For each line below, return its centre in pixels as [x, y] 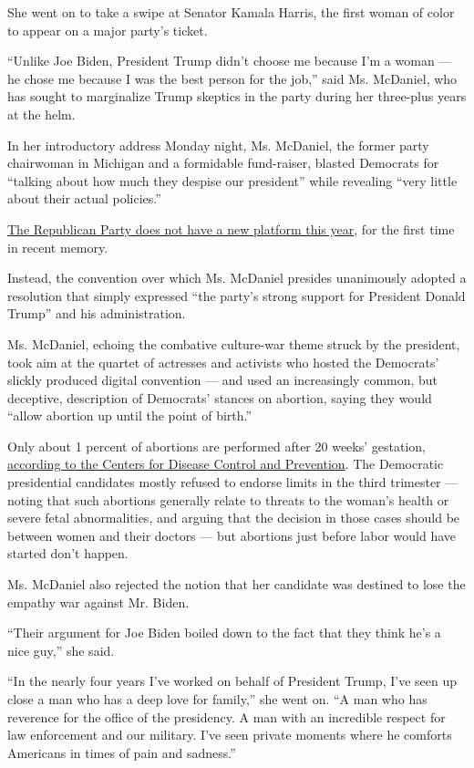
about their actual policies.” [84, 198]
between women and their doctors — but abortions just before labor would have [232, 535]
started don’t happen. [68, 553]
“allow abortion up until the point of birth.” [130, 415]
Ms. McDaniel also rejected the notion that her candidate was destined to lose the [237, 584]
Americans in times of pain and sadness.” [122, 752]
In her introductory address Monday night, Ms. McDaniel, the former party [218, 145]
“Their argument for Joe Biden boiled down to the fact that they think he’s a [224, 633]
